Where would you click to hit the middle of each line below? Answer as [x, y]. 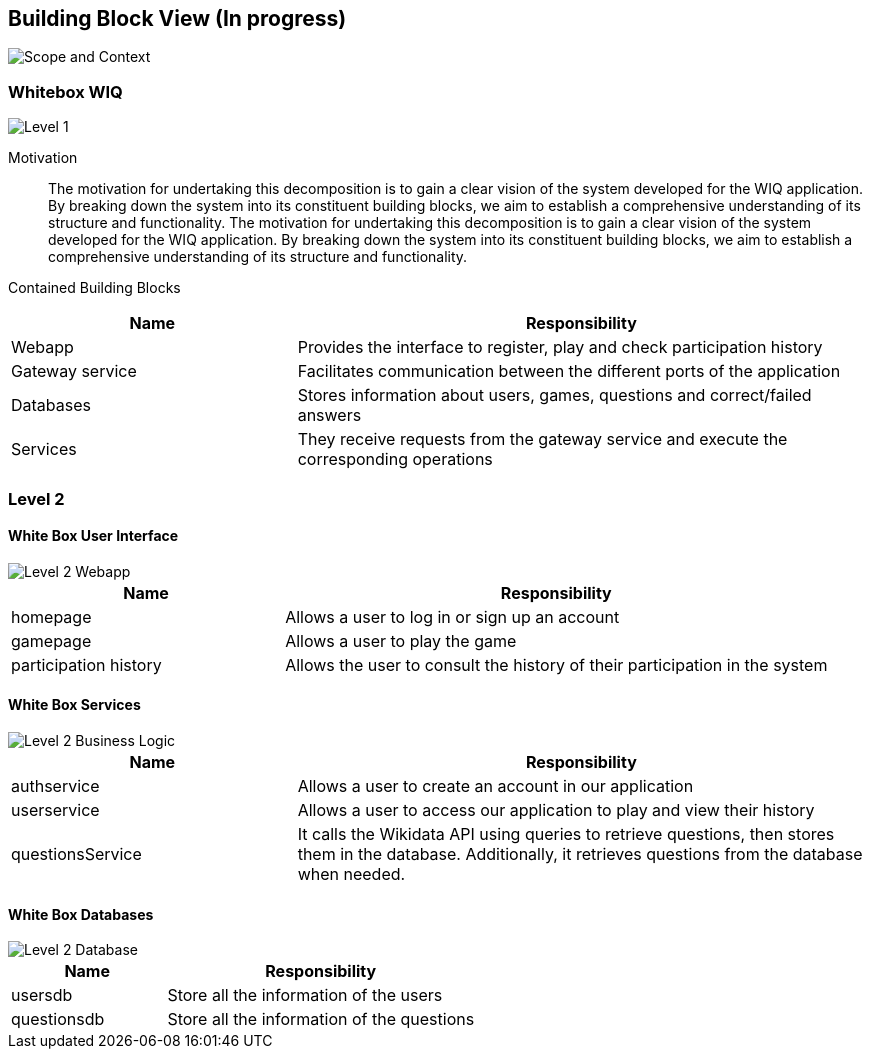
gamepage [51, 640]
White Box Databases [81, 914]
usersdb [42, 995]
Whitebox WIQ [65, 91]
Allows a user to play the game [401, 640]
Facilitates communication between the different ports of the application [569, 371]
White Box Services [74, 705]
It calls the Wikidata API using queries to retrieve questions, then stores [566, 833]
